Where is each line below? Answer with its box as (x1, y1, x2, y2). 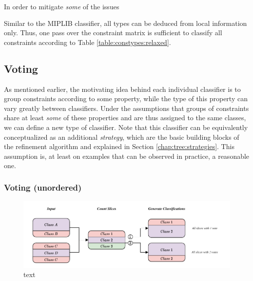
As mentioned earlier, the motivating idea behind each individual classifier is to (4, 84, 241, 94)
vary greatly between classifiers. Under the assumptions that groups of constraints (4, 103, 249, 113)
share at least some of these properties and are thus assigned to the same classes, (4, 112, 246, 123)
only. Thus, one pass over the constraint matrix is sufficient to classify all (4, 27, 222, 38)
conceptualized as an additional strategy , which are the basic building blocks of (4, 131, 239, 142)
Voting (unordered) (4, 181, 82, 193)
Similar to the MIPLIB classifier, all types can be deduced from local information (4, 18, 247, 28)
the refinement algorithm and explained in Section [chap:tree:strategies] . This (4, 141, 234, 151)
